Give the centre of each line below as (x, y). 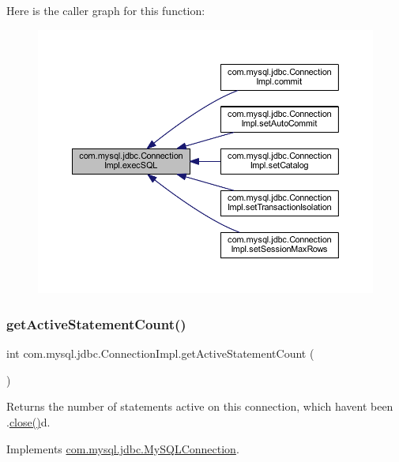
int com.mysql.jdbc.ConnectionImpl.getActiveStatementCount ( (160, 353)
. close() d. (28, 421)
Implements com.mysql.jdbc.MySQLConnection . (123, 448)
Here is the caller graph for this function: (106, 10)
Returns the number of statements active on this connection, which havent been (200, 406)
